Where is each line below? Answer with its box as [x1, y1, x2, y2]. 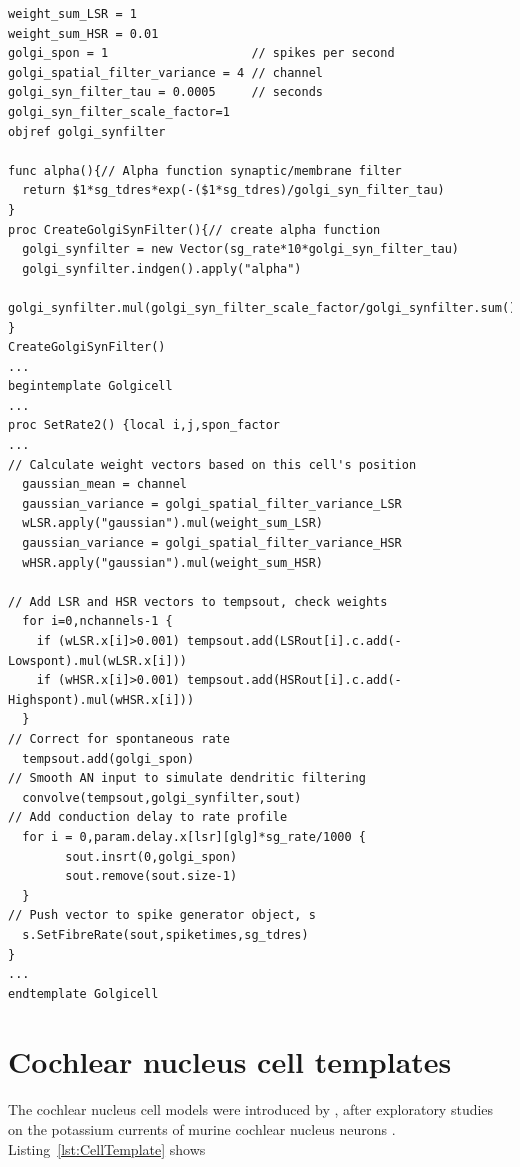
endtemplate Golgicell [8, 986, 159, 1001]
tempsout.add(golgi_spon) [22, 751, 195, 766]
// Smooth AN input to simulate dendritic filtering [8, 771, 366, 786]
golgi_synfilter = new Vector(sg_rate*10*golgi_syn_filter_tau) [22, 242, 460, 257]
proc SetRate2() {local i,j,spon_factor [8, 418, 281, 433]
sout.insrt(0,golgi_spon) [65, 849, 238, 864]
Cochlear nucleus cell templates [8, 1041, 452, 1082]
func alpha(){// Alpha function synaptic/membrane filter [8, 163, 402, 178]
